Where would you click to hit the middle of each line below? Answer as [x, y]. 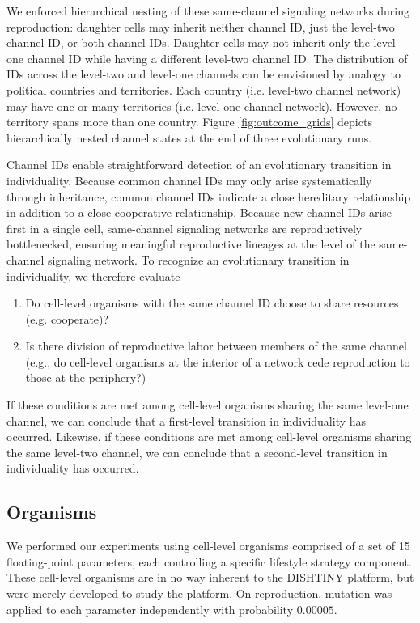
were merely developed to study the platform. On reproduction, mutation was [199, 593]
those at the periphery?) [86, 377]
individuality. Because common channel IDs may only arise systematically [189, 180]
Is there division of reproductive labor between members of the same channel [216, 346]
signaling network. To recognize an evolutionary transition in [198, 259]
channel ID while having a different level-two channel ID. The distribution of [217, 58]
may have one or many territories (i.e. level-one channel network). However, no [202, 106]
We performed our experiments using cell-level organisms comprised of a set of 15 [208, 546]
